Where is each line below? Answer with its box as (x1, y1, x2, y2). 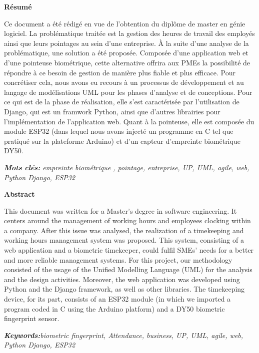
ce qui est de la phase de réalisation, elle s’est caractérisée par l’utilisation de (4, 96, 239, 107)
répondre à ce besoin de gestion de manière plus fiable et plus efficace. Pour (4, 67, 236, 77)
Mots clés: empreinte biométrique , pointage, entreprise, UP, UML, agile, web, (4, 162, 249, 172)
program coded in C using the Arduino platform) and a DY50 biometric (4, 303, 225, 314)
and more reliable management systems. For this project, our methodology (4, 254, 232, 265)
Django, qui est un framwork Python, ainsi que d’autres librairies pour (4, 106, 220, 116)
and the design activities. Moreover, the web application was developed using (4, 274, 240, 284)
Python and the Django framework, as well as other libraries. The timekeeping (4, 284, 245, 294)
